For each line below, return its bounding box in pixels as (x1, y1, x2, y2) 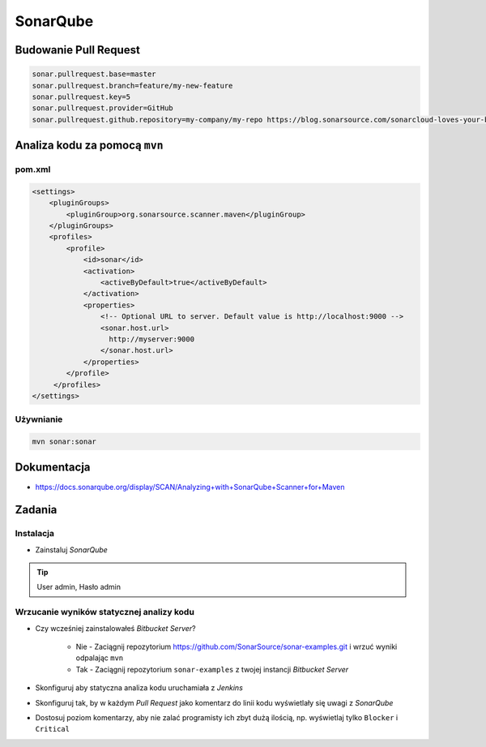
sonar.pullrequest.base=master (32, 70, 157, 79)
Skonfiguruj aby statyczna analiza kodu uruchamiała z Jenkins (35, 683, 243, 693)
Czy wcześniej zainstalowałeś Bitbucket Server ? (35, 623, 196, 633)
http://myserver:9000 (109, 334, 194, 344)
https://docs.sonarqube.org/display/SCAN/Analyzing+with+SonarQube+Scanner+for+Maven (35, 482, 345, 492)
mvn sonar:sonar (32, 437, 97, 446)
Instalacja (15, 528, 54, 539)
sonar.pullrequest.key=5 (32, 92, 131, 101)
